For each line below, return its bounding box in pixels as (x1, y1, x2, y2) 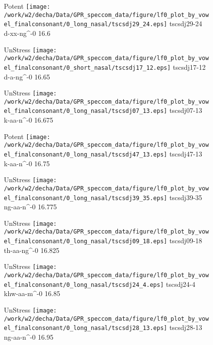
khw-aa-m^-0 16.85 (4, 288, 60, 298)
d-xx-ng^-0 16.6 (4, 28, 50, 38)
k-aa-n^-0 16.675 (4, 115, 53, 125)
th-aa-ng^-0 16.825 (4, 245, 60, 255)
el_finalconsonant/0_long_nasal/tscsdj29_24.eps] (4, 21, 167, 28)
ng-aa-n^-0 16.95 (4, 331, 53, 342)
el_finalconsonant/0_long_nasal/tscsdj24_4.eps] (4, 281, 164, 288)
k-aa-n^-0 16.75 (4, 158, 50, 168)
